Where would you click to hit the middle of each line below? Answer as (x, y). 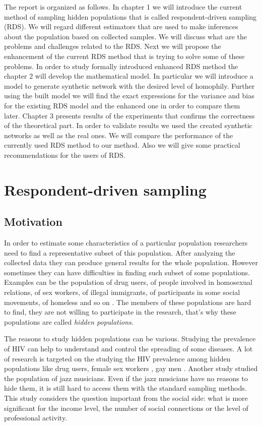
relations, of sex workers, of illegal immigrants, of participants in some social (122, 292)
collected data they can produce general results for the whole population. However (131, 262)
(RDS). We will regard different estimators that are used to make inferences (121, 26)
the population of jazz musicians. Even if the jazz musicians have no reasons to (126, 378)
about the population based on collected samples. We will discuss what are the (125, 36)
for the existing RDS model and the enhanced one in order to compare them (122, 105)
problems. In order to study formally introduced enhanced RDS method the (121, 66)
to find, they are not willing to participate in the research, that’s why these (120, 312)
